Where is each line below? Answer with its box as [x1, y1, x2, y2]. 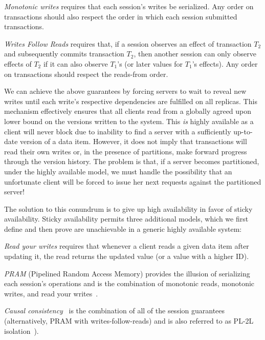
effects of [4, 58, 32, 69]
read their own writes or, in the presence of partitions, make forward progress [4, 146, 247, 156]
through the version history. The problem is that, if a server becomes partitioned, [4, 156, 259, 167]
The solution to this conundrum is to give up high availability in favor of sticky [4, 203, 253, 214]
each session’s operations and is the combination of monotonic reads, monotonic [4, 278, 255, 289]
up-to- [233, 126, 253, 136]
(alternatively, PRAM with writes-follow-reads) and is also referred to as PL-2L [4, 315, 254, 326]
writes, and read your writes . [4, 288, 98, 298]
